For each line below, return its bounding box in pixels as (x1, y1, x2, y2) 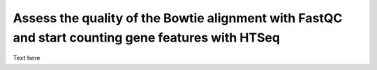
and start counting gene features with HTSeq (13, 30, 281, 45)
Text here (13, 54, 40, 62)
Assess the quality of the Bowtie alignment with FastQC (13, 10, 343, 26)
